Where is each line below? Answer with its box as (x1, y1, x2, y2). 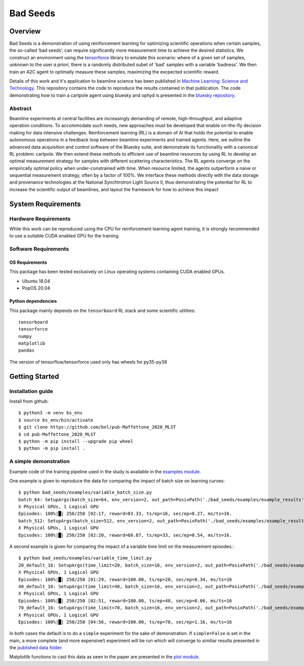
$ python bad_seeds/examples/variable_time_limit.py (18, 555, 152, 561)
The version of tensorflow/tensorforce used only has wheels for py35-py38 (9, 359, 167, 365)
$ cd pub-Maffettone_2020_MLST (18, 431, 96, 437)
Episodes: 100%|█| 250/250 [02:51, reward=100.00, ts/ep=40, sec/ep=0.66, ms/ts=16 (18, 598, 233, 604)
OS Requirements (9, 259, 48, 265)
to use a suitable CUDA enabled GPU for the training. (9, 233, 120, 239)
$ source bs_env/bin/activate (18, 417, 94, 423)
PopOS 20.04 (22, 285, 51, 291)
